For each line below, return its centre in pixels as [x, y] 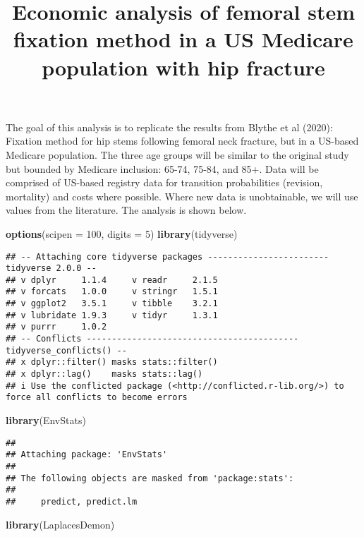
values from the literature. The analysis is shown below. [126, 210]
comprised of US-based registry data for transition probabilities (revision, [164, 182]
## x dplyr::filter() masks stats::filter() [112, 362]
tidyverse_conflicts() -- [66, 350]
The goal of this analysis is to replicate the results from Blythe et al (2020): [169, 127]
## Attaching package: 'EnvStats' [87, 455]
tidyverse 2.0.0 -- [51, 268]
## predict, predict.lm [72, 501]
